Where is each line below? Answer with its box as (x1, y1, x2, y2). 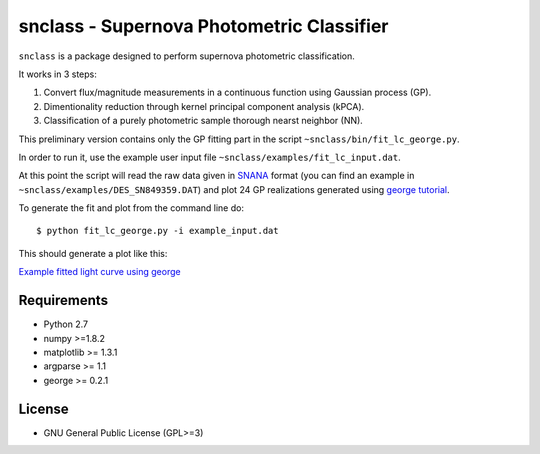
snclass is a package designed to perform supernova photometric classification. (18, 50, 355, 62)
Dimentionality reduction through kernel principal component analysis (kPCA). (43, 100, 365, 112)
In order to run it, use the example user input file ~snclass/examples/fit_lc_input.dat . (18, 151, 401, 163)
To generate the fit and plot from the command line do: (18, 202, 245, 214)
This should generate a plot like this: (18, 247, 168, 259)
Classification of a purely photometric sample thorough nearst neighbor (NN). (43, 115, 364, 127)
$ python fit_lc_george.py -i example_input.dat (36, 225, 279, 237)
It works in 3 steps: (18, 68, 97, 80)
